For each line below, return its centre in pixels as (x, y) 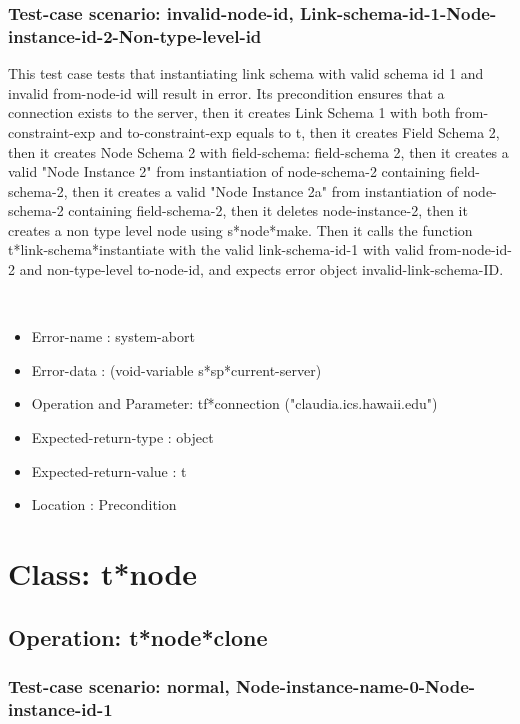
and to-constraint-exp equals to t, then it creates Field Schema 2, (299, 131)
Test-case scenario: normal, (119, 685)
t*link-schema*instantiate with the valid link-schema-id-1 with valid (216, 249)
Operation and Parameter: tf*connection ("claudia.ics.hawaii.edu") (234, 403)
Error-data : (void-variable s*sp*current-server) (176, 369)
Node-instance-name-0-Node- (355, 685)
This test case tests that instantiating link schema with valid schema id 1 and (246, 73)
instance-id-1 (60, 708)
